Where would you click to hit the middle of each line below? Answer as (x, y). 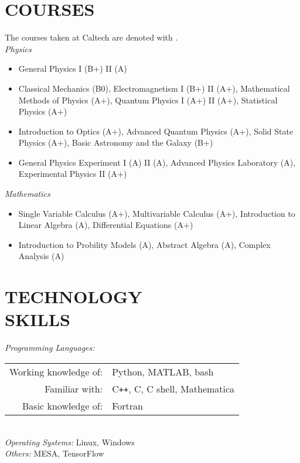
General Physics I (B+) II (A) (73, 68)
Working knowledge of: (56, 371)
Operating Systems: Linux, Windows (70, 442)
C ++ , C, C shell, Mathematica (173, 388)
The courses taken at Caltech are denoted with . (91, 37)
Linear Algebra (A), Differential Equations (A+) (106, 225)
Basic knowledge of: (63, 405)
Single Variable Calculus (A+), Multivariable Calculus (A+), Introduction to (157, 213)
